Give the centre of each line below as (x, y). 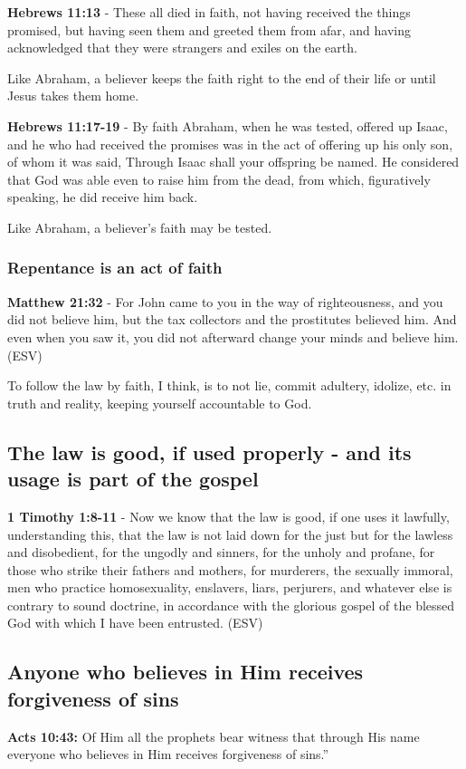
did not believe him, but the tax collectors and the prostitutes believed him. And (232, 319)
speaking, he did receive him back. (103, 197)
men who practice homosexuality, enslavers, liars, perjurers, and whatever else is (230, 587)
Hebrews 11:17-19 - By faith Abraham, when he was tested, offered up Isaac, (228, 125)
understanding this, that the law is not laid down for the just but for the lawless (230, 534)
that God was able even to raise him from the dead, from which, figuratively (219, 179)
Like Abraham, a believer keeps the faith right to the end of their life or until (222, 77)
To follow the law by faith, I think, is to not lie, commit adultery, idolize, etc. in (229, 385)
